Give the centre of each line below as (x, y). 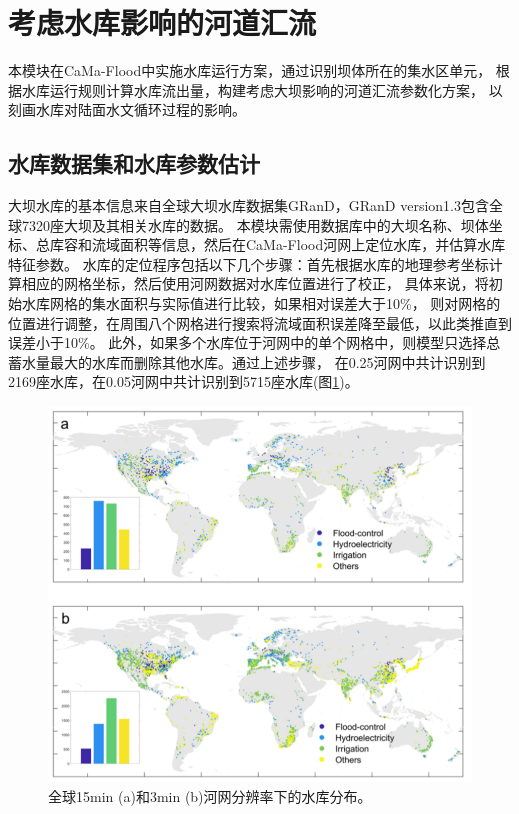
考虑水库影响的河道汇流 (162, 22)
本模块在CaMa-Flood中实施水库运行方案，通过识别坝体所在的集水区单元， (250, 70)
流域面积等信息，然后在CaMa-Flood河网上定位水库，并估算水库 (298, 244)
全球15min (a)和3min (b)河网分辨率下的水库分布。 (210, 795)
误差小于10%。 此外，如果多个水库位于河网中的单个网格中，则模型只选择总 (254, 342)
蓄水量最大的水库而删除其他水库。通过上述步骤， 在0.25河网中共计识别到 (247, 361)
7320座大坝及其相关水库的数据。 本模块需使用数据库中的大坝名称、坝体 (255, 224)
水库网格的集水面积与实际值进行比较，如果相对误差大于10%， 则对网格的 (261, 303)
